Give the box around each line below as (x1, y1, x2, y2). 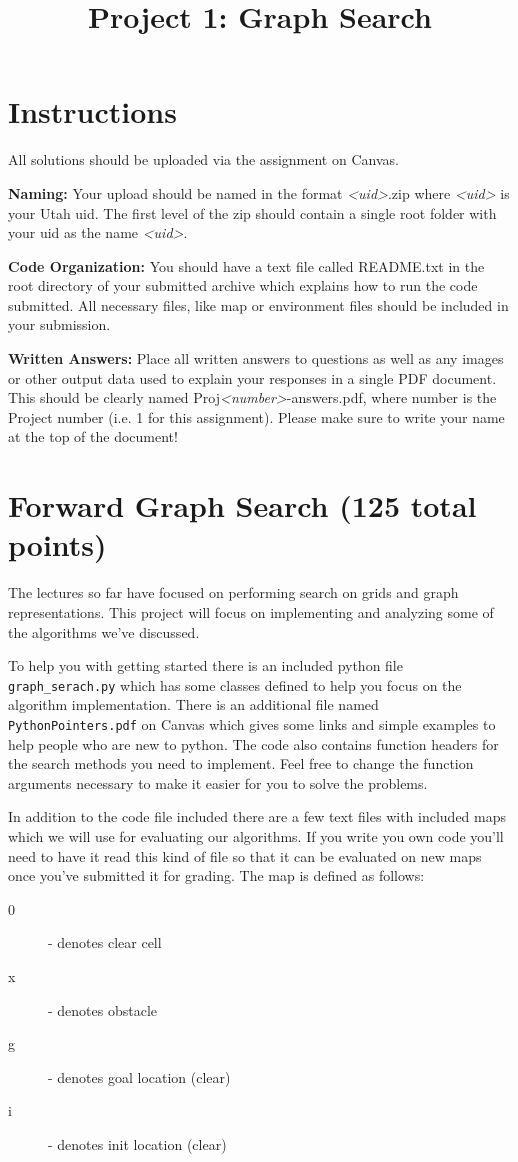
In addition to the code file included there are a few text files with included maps (8, 806, 507, 827)
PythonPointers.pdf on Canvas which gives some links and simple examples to (8, 713, 496, 734)
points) (8, 524, 107, 565)
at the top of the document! (8, 426, 178, 447)
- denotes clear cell (48, 932, 162, 953)
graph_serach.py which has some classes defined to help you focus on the (8, 674, 462, 695)
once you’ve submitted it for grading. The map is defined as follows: (8, 865, 425, 886)
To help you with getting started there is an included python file (8, 655, 403, 676)
